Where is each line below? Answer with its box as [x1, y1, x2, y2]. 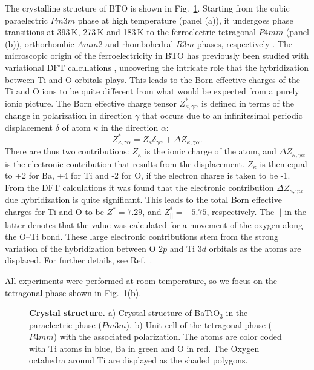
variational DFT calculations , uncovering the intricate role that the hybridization [5, 61, 309, 73]
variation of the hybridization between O [5, 242, 156, 254]
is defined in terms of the [201, 96, 294, 109]
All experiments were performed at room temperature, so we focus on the [5, 274, 278, 286]
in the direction [101, 121, 159, 133]
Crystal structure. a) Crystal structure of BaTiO [29, 306, 220, 319]
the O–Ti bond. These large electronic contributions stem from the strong [5, 230, 278, 243]
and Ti [169, 242, 195, 254]
